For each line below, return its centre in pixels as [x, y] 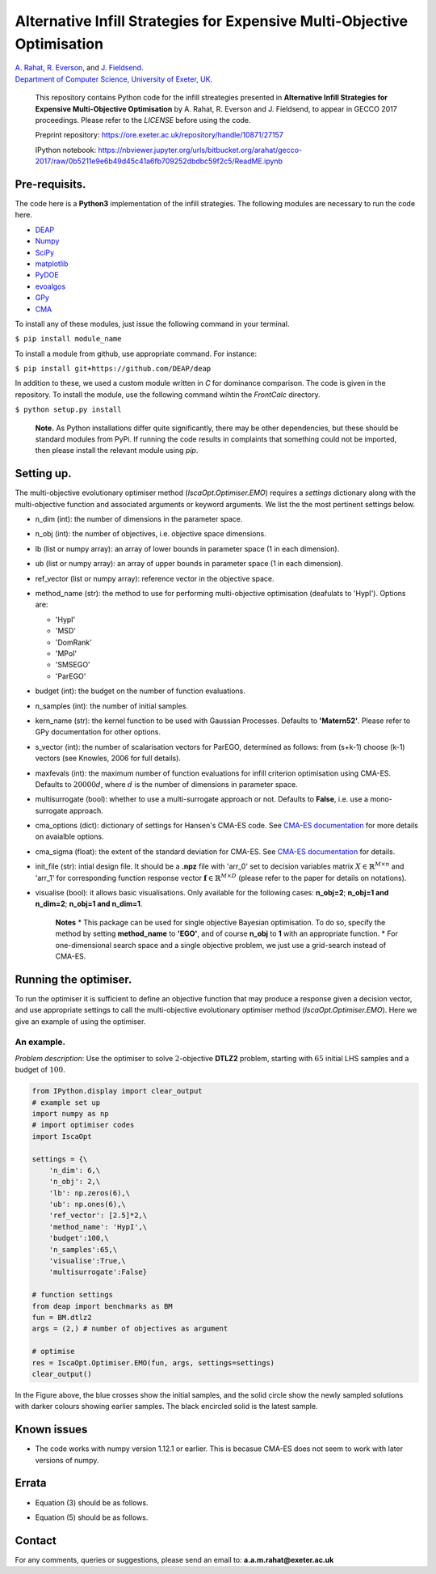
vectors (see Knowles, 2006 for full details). [108, 758]
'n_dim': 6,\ [75, 1170]
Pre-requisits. [50, 184]
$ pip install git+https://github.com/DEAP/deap [113, 369]
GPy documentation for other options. [98, 732]
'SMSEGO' [73, 665]
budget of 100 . [40, 1070]
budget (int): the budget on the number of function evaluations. [140, 691]
